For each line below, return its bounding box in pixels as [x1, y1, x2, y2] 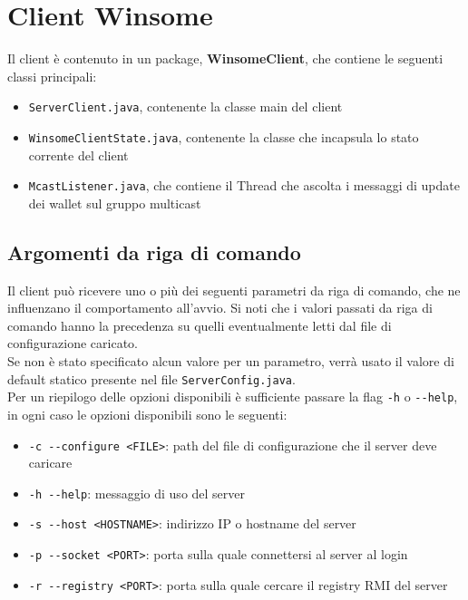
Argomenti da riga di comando [7, 237, 301, 266]
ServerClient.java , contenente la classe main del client [28, 97, 343, 116]
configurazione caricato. [7, 334, 138, 353]
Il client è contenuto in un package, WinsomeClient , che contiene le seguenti [7, 49, 444, 68]
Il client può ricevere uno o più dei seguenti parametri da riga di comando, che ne [7, 280, 461, 299]
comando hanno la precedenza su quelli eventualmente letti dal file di [7, 315, 392, 334]
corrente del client [28, 145, 129, 164]
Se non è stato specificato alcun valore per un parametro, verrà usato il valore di [7, 352, 454, 371]
